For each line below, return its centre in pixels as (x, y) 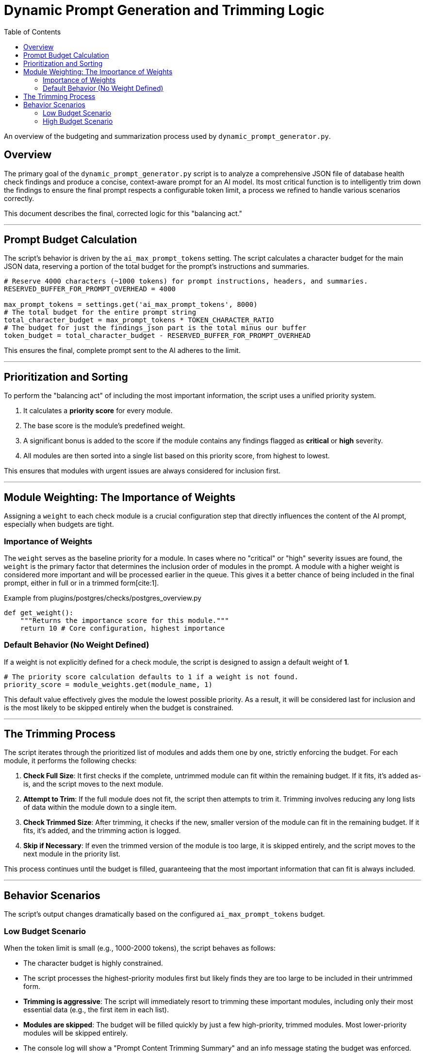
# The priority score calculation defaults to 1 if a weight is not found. (151, 677)
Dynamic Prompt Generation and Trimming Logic (164, 10)
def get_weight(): (39, 612)
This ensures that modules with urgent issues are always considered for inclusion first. (142, 471)
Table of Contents (33, 32)
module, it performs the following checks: (70, 761)
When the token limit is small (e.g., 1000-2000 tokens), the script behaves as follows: (140, 948)
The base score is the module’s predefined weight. (104, 426)
